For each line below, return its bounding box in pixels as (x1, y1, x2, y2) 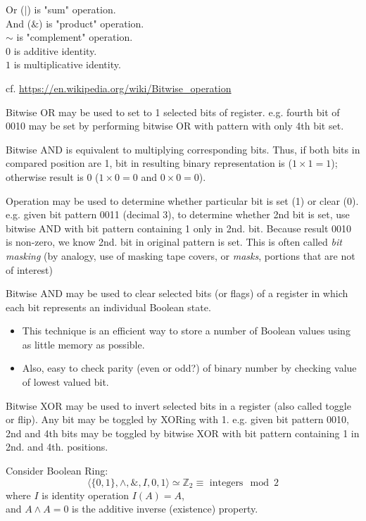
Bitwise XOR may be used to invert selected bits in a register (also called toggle (6, 398, 351, 413)
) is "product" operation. (39, 15, 144, 30)
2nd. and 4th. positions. (6, 439, 108, 454)
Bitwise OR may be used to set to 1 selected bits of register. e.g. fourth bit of (6, 104, 340, 119)
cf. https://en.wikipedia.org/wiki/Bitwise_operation (6, 80, 232, 95)
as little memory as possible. (22, 337, 145, 351)
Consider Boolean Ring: (6, 463, 108, 478)
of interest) (6, 262, 53, 277)
